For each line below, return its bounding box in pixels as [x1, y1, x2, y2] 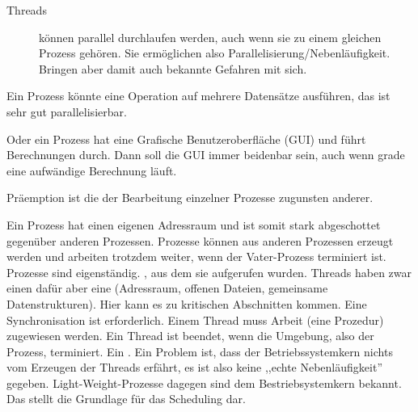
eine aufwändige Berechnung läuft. [6, 162, 177, 179]
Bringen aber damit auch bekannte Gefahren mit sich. [39, 60, 307, 77]
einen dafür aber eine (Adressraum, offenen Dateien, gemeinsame [6, 280, 328, 296]
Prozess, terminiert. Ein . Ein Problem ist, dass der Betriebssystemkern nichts [6, 343, 393, 359]
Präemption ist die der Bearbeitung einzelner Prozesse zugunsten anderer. [6, 189, 374, 206]
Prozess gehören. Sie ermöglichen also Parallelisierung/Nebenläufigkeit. [39, 44, 391, 61]
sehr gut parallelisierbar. [6, 103, 127, 120]
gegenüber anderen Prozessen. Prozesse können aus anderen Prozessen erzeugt [6, 232, 394, 249]
